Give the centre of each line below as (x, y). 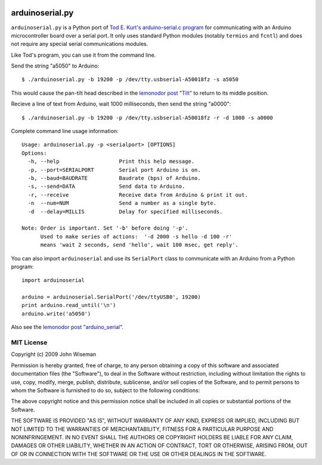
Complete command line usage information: (65, 131)
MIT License (29, 342)
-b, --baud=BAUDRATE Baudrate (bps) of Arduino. (114, 178)
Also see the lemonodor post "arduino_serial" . (67, 327)
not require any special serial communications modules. (80, 44)
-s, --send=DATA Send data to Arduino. (106, 187)
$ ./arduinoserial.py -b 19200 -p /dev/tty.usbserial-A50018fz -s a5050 (130, 80)
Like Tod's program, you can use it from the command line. (83, 55)
